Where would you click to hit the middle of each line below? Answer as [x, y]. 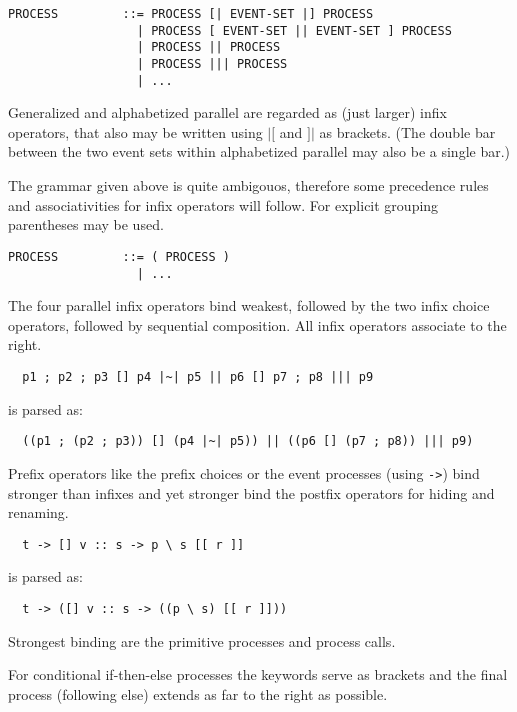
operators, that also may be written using [135, 131]
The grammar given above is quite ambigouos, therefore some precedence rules [248, 185]
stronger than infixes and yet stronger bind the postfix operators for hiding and [251, 492]
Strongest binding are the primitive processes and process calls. [202, 640]
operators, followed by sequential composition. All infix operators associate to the [257, 324]
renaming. [38, 512]
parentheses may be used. [86, 224]
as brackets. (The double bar [407, 131]
